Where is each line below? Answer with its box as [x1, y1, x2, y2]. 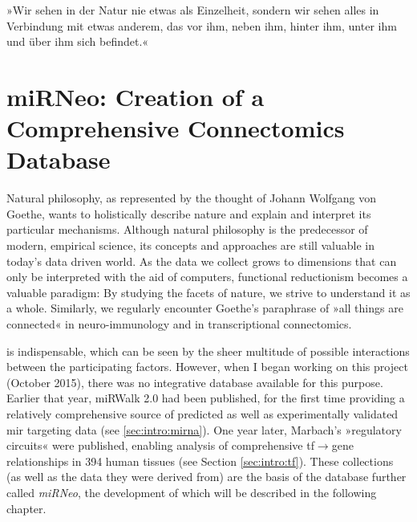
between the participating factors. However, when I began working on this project [6, 358, 408, 375]
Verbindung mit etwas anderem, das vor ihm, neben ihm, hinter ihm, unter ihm [6, 17, 397, 34]
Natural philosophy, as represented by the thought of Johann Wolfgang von [6, 190, 377, 206]
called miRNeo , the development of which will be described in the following [6, 483, 377, 500]
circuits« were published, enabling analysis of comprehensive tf [6, 437, 314, 454]
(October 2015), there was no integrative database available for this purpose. [6, 373, 383, 390]
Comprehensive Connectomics [6, 112, 345, 145]
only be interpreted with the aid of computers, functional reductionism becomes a [6, 268, 408, 285]
